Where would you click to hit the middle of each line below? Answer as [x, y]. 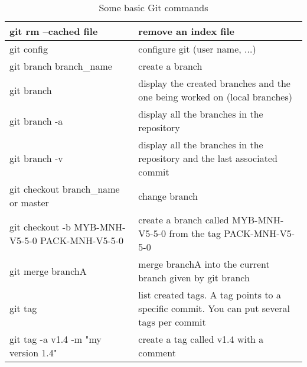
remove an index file [187, 31]
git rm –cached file [54, 31]
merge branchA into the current [204, 264]
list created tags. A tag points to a [210, 295]
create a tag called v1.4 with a [201, 339]
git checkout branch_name [65, 189]
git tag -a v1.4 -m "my [55, 339]
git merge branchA [48, 271]
